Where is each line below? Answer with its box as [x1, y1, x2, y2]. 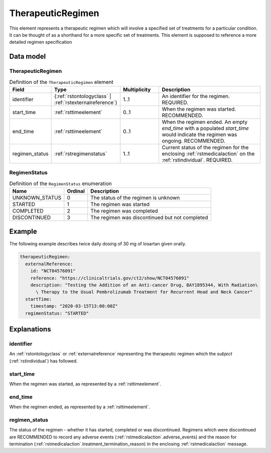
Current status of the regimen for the [162, 144, 249, 151]
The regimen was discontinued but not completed [90, 214, 208, 221]
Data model [9, 52, 46, 61]
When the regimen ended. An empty [162, 118, 248, 125]
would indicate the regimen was [162, 131, 237, 138]
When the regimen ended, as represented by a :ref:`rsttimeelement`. [9, 404, 151, 410]
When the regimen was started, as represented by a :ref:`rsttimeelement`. [9, 381, 162, 387]
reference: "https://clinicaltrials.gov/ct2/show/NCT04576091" [30, 275, 190, 281]
